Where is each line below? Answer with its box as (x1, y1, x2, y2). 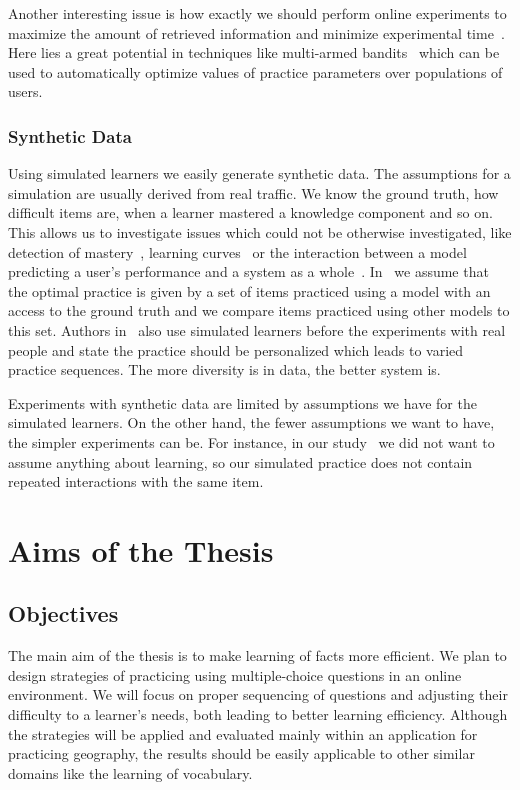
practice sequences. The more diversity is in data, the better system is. (8, 359, 441, 380)
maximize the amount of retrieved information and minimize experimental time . (8, 22, 505, 43)
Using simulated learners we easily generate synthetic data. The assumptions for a (8, 163, 511, 184)
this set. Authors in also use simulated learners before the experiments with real (8, 319, 506, 340)
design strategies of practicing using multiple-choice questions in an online (8, 664, 462, 685)
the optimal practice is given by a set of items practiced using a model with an (8, 280, 491, 301)
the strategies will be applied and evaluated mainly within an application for (8, 723, 478, 744)
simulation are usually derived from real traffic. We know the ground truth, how (8, 182, 499, 203)
